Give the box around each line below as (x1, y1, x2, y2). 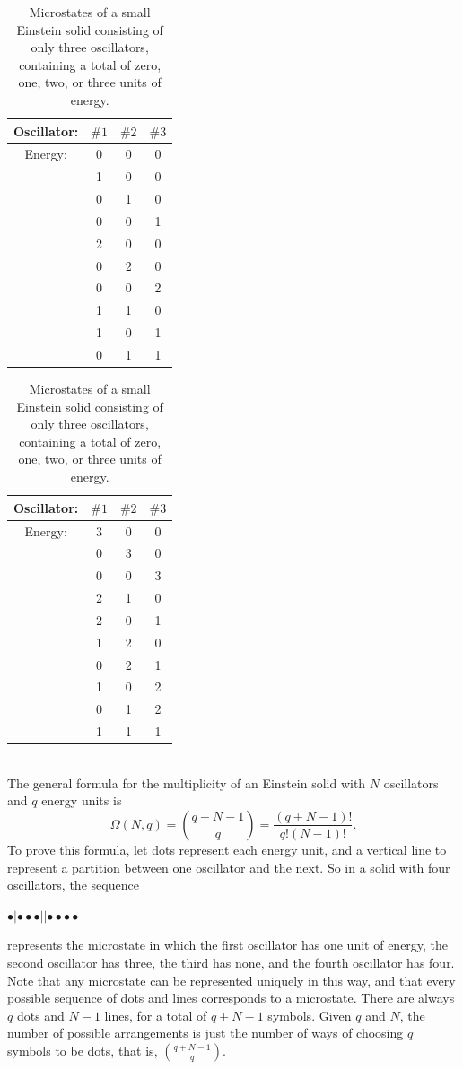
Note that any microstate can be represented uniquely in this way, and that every (7, 970, 456, 989)
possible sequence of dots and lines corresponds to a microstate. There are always (7, 988, 455, 1007)
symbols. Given (267, 1005, 352, 1024)
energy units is (41, 791, 122, 810)
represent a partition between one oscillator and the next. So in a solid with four (7, 857, 450, 876)
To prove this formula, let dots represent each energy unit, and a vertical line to (7, 839, 447, 858)
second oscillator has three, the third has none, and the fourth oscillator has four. (7, 952, 455, 971)
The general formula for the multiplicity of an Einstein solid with (7, 773, 366, 792)
